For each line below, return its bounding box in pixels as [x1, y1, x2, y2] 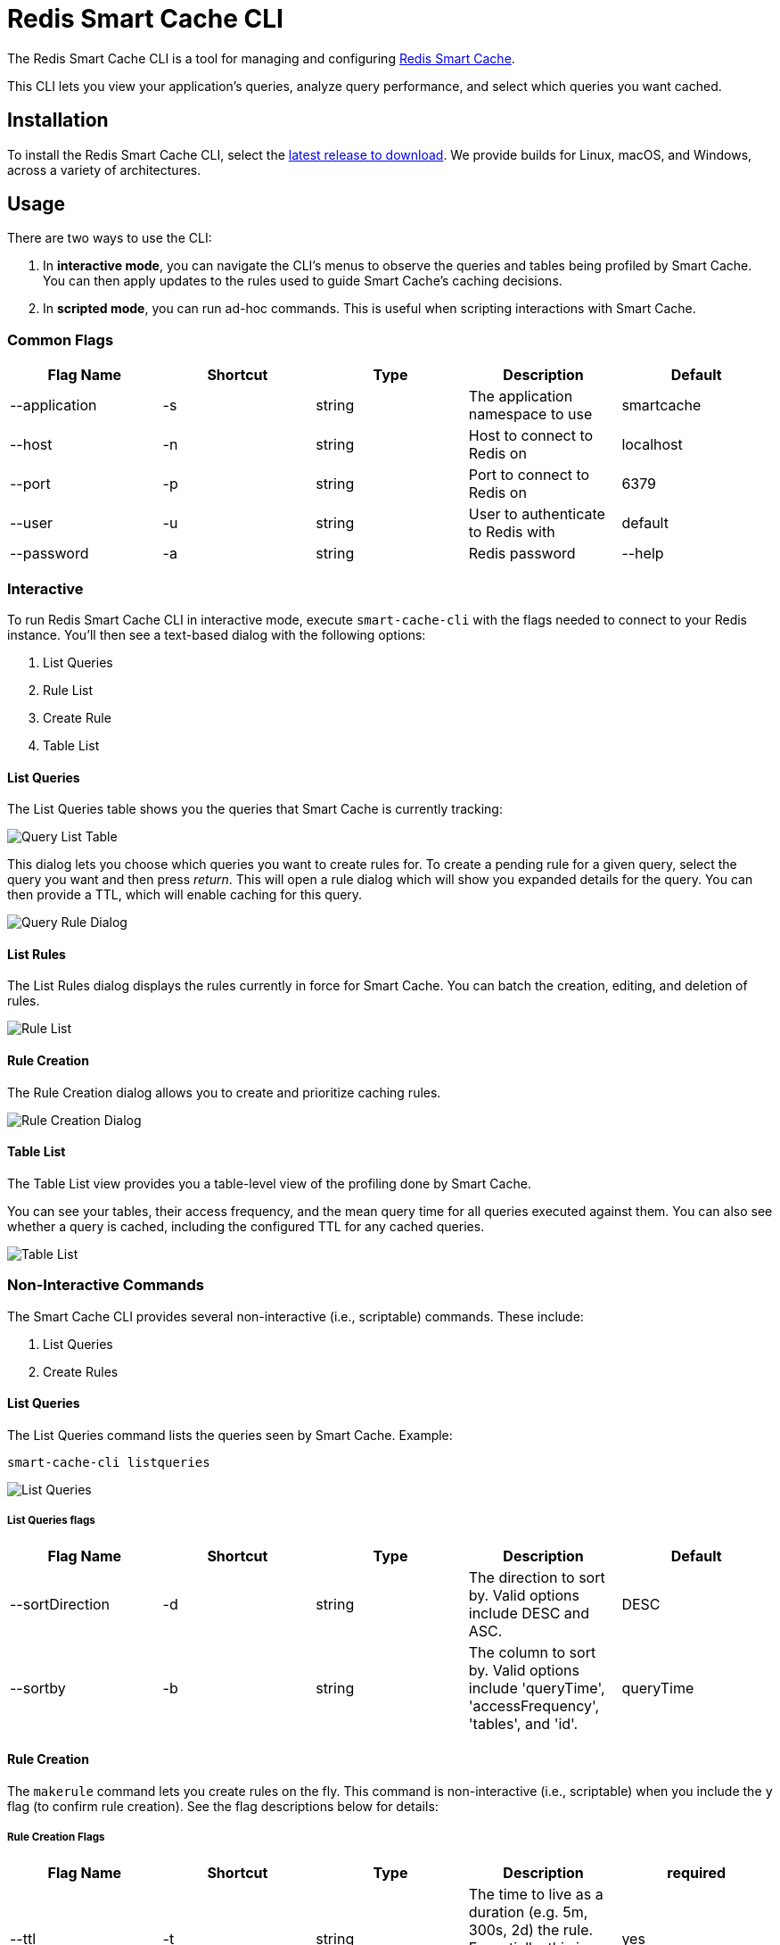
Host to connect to [468, 426, 594, 445]
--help [621, 544, 664, 563]
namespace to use [468, 405, 593, 424]
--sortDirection [10, 1594, 111, 1613]
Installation [7, 109, 109, 132]
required [667, 1863, 727, 1882]
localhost [621, 435, 683, 454]
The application [468, 387, 573, 406]
